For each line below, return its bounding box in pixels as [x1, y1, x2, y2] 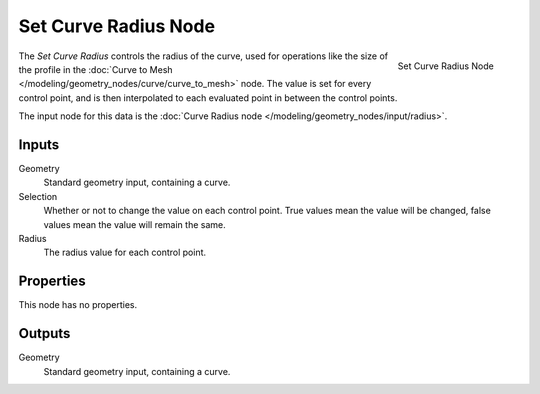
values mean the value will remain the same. [43, 218, 226, 230]
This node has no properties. [18, 299, 138, 311]
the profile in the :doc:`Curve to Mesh [18, 63, 174, 75]
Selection [18, 190, 58, 202]
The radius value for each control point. [43, 246, 207, 259]
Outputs [18, 325, 71, 342]
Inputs [18, 136, 60, 153]
